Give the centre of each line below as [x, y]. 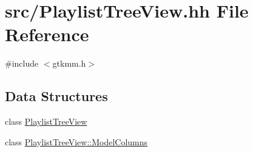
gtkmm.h [69, 63]
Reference [47, 34]
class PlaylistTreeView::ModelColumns [76, 141]
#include [22, 63]
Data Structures [56, 96]
